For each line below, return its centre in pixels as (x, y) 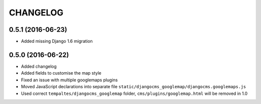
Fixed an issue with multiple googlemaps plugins (69, 80)
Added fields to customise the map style (61, 73)
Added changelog (39, 66)
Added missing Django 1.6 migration (57, 41)
